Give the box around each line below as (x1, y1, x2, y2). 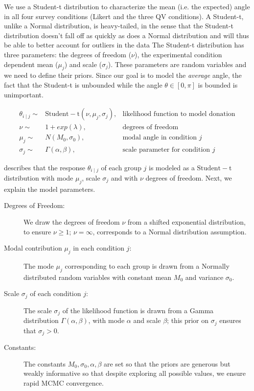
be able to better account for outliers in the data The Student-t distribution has (4, 40, 244, 50)
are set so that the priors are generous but (103, 358, 231, 368)
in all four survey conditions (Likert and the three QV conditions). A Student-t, (4, 11, 244, 21)
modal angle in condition (122, 134, 197, 141)
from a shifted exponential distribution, (127, 216, 246, 227)
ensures (219, 315, 241, 325)
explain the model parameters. (4, 184, 95, 194)
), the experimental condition (135, 49, 222, 59)
